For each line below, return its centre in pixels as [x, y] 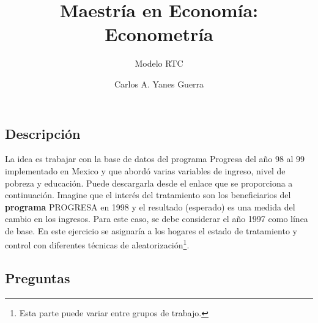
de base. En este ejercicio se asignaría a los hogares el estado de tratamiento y [151, 230]
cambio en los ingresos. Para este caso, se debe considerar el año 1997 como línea [157, 219]
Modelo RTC [159, 63]
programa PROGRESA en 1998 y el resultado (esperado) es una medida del [150, 206]
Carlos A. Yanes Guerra [159, 84]
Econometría [159, 34]
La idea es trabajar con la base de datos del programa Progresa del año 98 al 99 [155, 159]
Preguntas [38, 278]
